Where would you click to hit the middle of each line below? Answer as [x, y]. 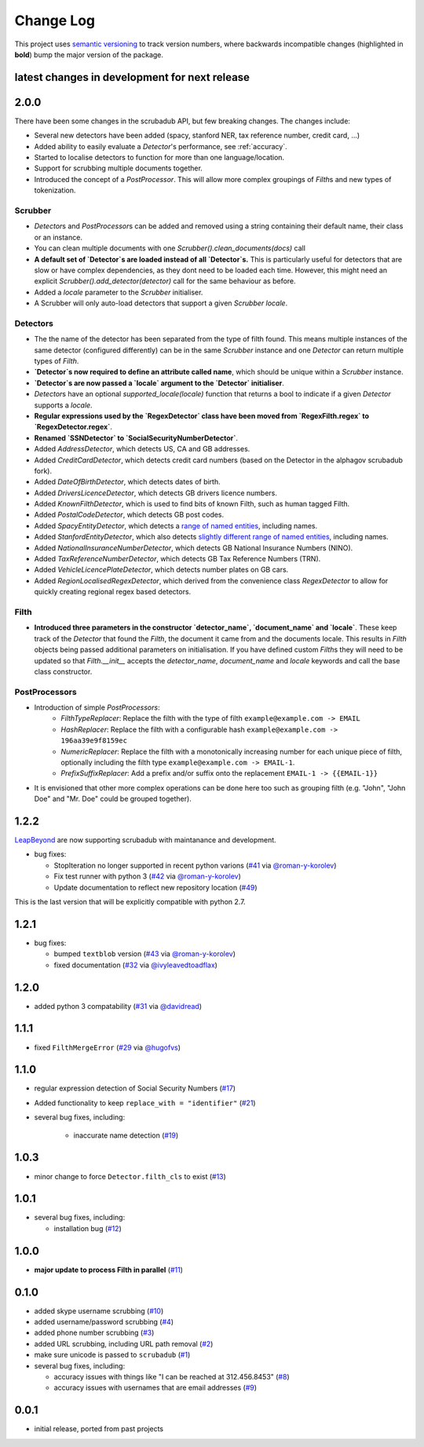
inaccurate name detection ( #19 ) [126, 1135]
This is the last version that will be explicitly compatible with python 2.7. [130, 902]
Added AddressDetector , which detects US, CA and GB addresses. [142, 449]
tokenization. [55, 190]
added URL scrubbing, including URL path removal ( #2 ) [124, 1343]
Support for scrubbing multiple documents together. [119, 168]
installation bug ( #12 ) [88, 1228]
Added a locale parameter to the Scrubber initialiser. [119, 292]
